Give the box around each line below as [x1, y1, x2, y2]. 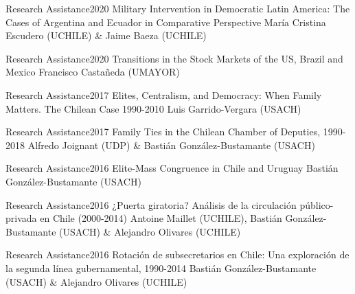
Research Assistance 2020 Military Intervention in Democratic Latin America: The [5, 1, 350, 15]
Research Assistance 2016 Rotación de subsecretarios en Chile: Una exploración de [5, 247, 350, 262]
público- [299, 197, 334, 212]
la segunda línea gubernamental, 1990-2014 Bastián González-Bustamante [5, 260, 317, 275]
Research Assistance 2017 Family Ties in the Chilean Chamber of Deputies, [5, 124, 321, 139]
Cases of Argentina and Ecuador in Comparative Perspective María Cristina [5, 14, 326, 29]
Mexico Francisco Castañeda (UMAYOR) [5, 65, 180, 79]
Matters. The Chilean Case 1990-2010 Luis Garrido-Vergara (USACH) [5, 101, 301, 115]
